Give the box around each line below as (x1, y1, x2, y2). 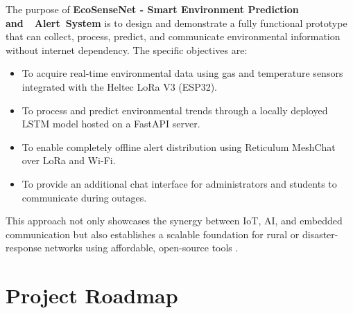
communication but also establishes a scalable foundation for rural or (6, 226, 300, 241)
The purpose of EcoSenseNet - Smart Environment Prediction (6, 2, 299, 16)
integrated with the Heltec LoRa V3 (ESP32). (21, 79, 217, 93)
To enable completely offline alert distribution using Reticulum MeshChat (21, 139, 336, 154)
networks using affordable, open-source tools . (44, 240, 239, 255)
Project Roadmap (6, 281, 178, 310)
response (6, 240, 42, 255)
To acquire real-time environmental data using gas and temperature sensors (21, 66, 343, 80)
